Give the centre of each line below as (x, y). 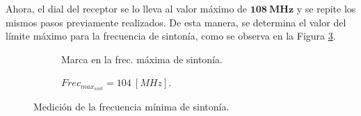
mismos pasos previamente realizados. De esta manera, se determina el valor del (176, 22)
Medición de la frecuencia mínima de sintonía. (131, 107)
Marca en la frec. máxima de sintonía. (142, 59)
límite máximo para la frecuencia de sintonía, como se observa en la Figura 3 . (171, 36)
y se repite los (326, 8)
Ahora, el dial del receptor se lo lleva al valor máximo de (127, 8)
